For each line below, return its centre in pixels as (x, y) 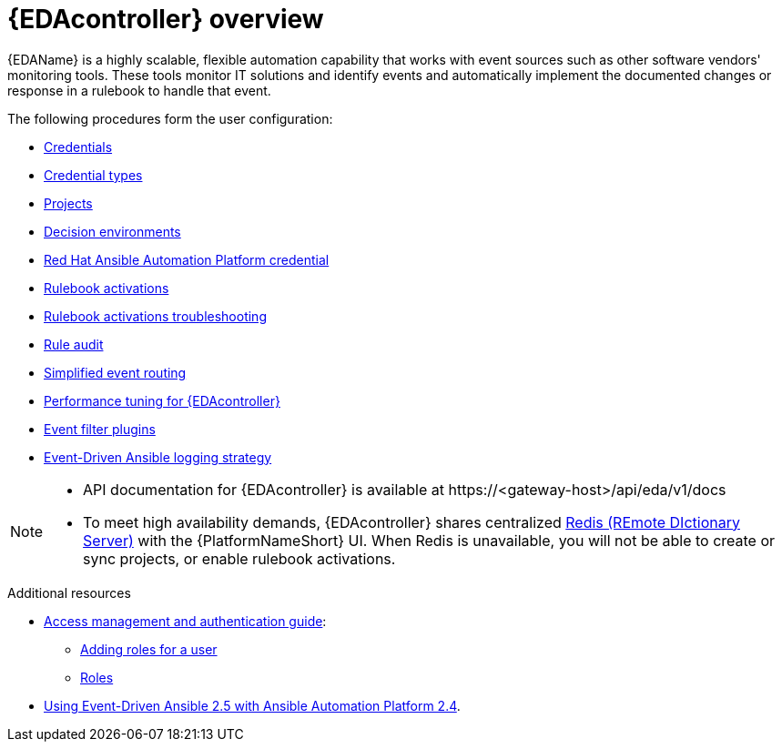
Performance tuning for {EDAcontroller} (162, 400)
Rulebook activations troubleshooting (155, 316)
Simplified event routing (115, 372)
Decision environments (112, 231)
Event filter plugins (100, 429)
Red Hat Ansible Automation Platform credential (187, 259)
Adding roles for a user (149, 649)
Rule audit (74, 344)
